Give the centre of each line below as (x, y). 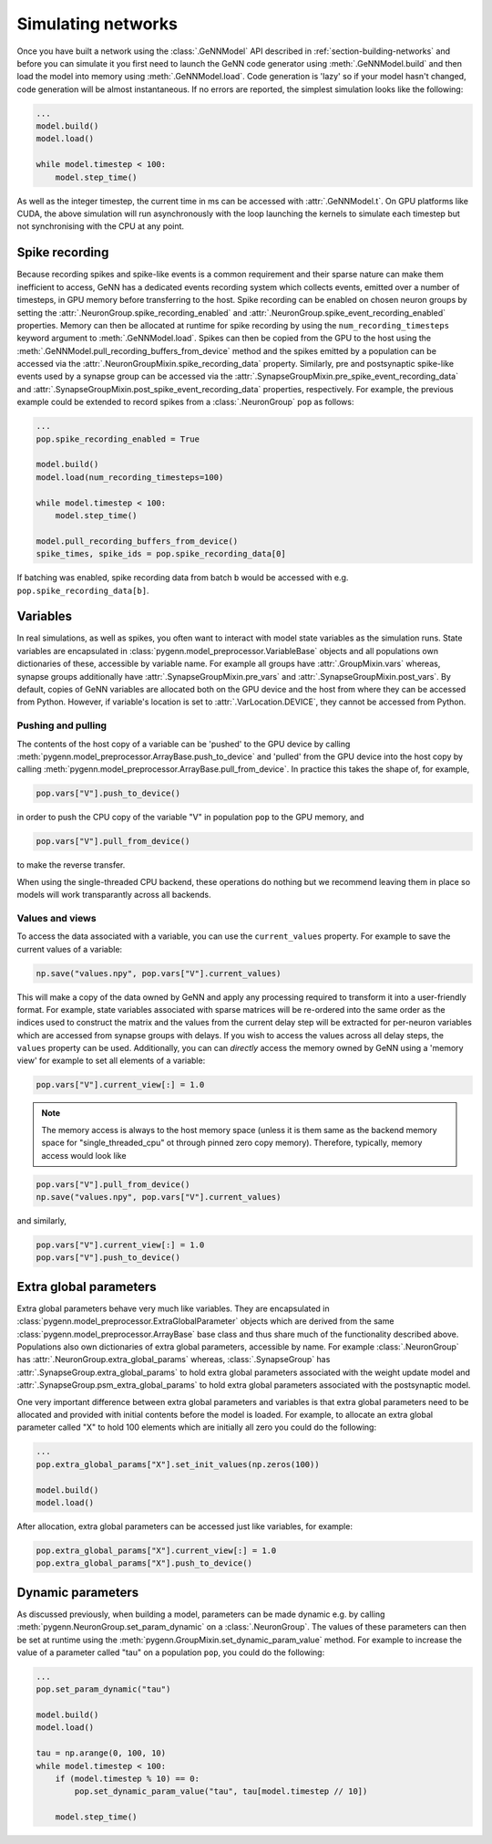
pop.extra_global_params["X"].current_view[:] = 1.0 (156, 1550)
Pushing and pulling (62, 725)
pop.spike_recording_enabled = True (118, 439)
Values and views (56, 918)
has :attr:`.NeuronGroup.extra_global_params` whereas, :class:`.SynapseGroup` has (174, 1360)
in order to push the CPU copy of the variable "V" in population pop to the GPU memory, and (190, 818)
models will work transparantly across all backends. (114, 895)
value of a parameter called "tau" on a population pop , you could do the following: (171, 1652)
